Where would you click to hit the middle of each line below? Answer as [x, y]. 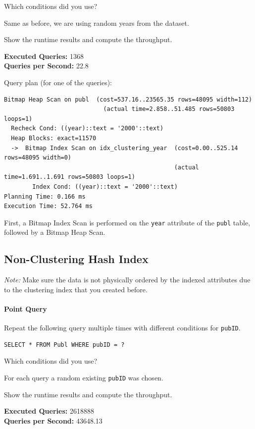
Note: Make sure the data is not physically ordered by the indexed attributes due [127, 280]
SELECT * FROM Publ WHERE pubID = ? [64, 345]
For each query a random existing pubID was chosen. [84, 377]
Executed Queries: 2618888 [49, 411]
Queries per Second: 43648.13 [53, 420]
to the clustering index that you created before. [76, 289]
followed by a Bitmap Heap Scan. [55, 232]
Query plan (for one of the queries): [58, 82]
